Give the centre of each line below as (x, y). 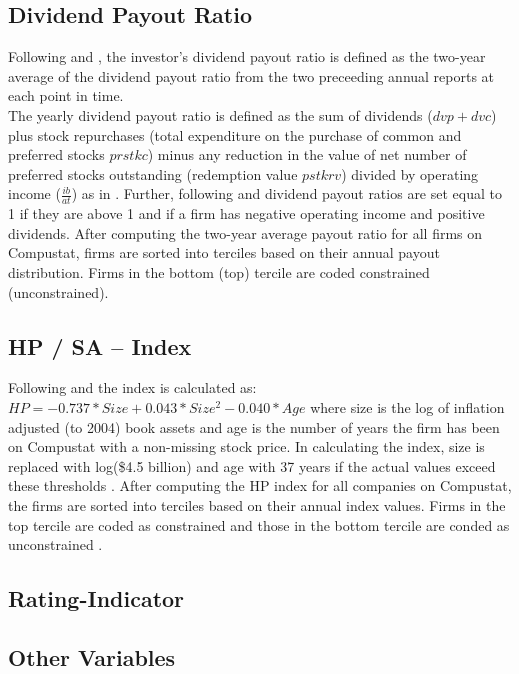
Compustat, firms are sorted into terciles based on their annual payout (224, 252)
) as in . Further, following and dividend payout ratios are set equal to (286, 193)
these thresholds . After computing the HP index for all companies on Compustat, (260, 485)
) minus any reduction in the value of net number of (307, 154)
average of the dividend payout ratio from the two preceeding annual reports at (251, 75)
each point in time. (66, 95)
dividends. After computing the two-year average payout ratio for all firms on (245, 232)
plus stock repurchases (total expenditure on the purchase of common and (235, 134)
